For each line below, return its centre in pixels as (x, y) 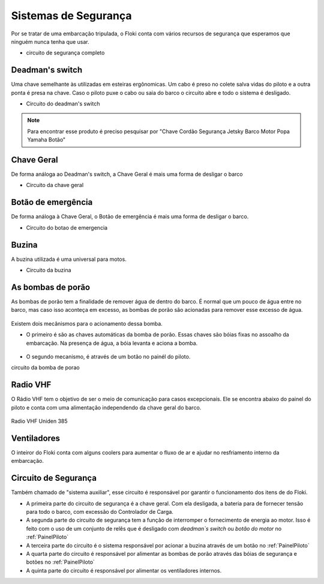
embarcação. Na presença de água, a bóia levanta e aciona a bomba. (112, 343)
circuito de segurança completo (65, 53)
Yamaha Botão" (46, 140)
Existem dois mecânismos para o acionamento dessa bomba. (87, 323)
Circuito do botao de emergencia (67, 227)
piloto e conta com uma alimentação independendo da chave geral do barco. (106, 407)
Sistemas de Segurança (71, 16)
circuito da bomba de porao (46, 368)
